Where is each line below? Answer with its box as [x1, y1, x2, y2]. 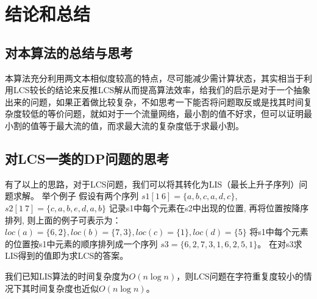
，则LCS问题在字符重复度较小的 [176, 269, 304, 282]
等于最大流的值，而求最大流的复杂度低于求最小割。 [38, 119, 244, 132]
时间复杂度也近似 [30, 281, 99, 294]
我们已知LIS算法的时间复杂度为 [5, 269, 129, 282]
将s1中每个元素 [249, 225, 308, 238]
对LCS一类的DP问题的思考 [5, 149, 169, 167]
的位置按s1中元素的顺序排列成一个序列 [5, 237, 158, 250]
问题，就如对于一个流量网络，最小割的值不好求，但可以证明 [64, 107, 304, 120]
